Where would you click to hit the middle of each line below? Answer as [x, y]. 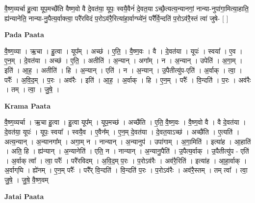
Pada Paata [24, 34]
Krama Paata [27, 105]
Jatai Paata [24, 196]
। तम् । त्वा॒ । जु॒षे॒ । [32, 89]
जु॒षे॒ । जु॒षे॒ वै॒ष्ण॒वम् [26, 179]
